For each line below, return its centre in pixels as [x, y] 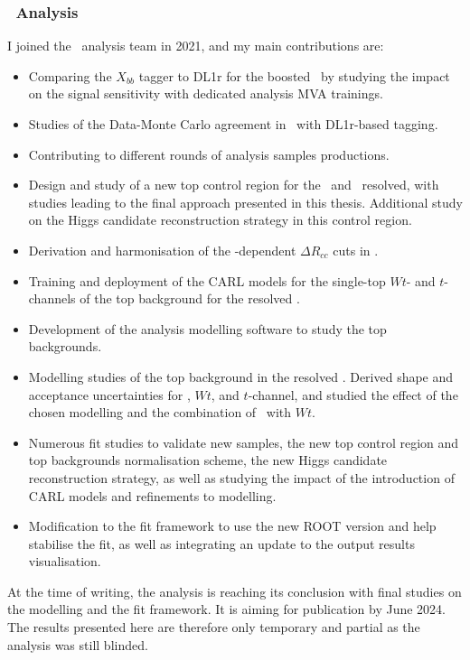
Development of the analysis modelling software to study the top [207, 328]
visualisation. [65, 561]
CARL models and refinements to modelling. [152, 495]
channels [52, 298]
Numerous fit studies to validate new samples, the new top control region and [244, 442]
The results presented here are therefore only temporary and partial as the [214, 627]
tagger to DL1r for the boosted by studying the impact [294, 75]
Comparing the [70, 75]
